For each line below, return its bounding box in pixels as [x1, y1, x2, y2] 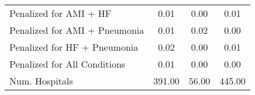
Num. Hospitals [9, 74, 73, 87]
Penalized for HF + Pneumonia [9, 40, 139, 54]
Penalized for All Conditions [9, 57, 126, 71]
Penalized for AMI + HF [9, 6, 112, 20]
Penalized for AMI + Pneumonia [9, 23, 144, 37]
